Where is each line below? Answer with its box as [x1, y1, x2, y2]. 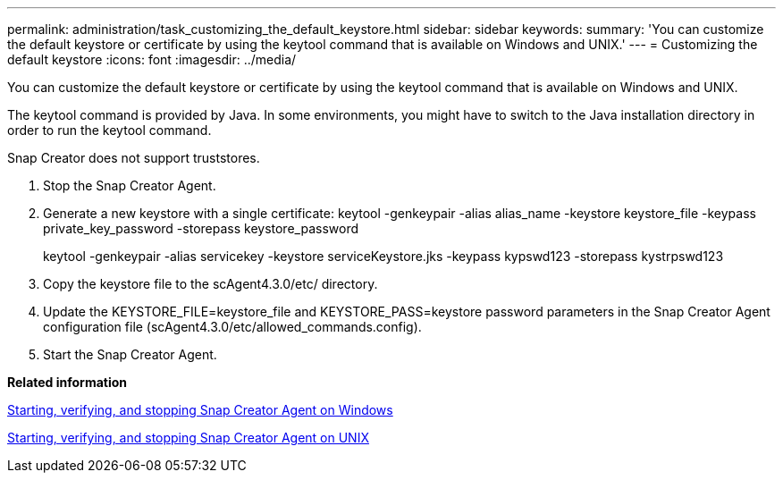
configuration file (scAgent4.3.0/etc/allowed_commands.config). [43, 319, 422, 334]
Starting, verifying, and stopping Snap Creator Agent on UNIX [7, 430, 369, 445]
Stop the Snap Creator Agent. [43, 178, 216, 193]
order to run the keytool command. [7, 122, 212, 138]
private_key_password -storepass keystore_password [43, 221, 358, 236]
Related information [7, 375, 128, 390]
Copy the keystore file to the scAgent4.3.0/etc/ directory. [43, 276, 378, 291]
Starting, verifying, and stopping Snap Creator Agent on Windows [7, 402, 393, 417]
